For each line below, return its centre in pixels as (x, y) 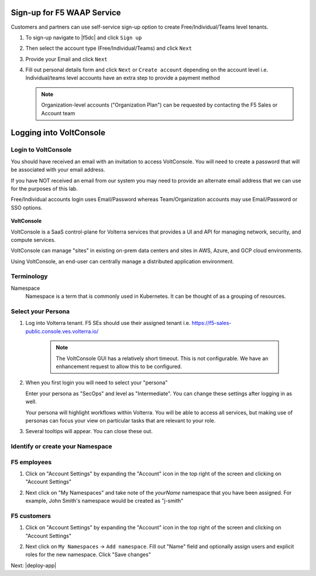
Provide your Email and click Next (66, 59)
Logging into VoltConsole (58, 133)
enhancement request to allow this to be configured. (119, 366)
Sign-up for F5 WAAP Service (66, 13)
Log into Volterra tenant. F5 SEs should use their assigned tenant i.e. (108, 323)
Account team (58, 113)
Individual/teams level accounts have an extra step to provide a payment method (123, 78)
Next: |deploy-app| (34, 565)
